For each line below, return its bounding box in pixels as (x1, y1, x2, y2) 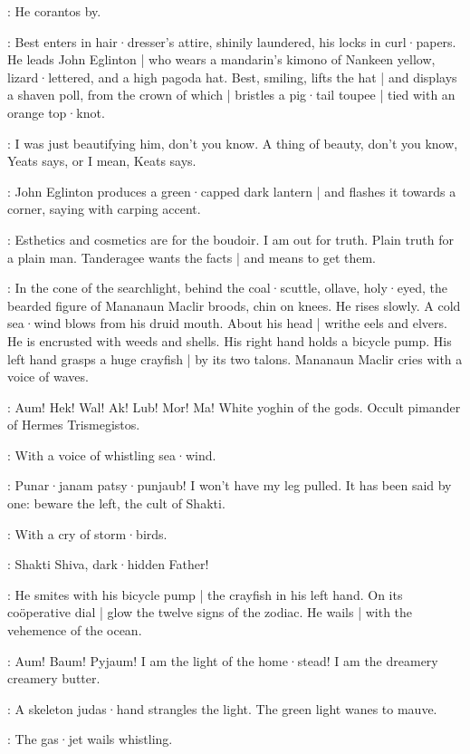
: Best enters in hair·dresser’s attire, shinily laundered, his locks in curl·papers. (7, 32, 456, 51)
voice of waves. (7, 367, 89, 386)
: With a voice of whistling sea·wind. (7, 445, 216, 464)
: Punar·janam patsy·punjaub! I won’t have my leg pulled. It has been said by (7, 476, 452, 495)
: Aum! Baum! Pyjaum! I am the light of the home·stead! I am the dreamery (7, 651, 438, 670)
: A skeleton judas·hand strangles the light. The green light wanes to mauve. (7, 699, 437, 718)
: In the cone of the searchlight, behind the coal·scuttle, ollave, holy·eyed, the (7, 278, 447, 297)
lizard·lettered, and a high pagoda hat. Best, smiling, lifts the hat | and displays (7, 67, 457, 86)
